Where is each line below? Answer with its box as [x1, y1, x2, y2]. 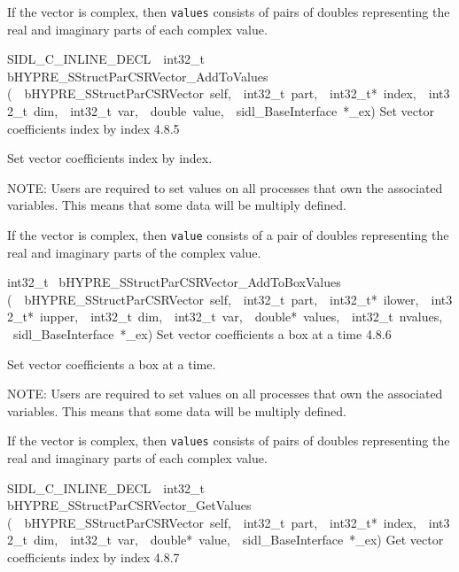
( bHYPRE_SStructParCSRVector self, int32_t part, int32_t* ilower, [7, 290, 419, 308]
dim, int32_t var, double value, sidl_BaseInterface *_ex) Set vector [33, 102, 434, 120]
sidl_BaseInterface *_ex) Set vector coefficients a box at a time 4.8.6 [12, 325, 392, 344]
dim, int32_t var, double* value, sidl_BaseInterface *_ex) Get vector [33, 530, 444, 549]
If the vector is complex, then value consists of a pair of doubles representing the [7, 226, 449, 243]
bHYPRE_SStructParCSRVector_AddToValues [7, 66, 268, 85]
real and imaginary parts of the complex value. [7, 243, 261, 261]
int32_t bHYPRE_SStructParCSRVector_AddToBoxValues [7, 273, 341, 291]
